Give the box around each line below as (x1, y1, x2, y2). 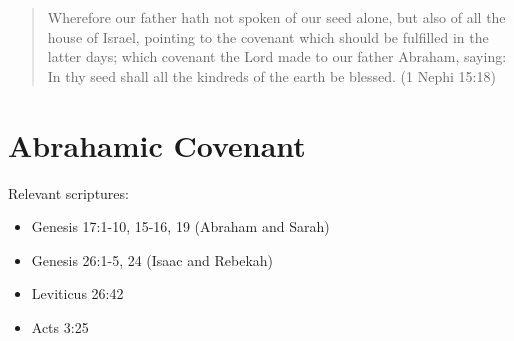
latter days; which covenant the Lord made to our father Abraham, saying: (47, 46, 507, 67)
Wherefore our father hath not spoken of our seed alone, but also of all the (47, 7, 506, 27)
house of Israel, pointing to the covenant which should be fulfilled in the (47, 26, 489, 47)
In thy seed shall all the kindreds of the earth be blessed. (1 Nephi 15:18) (47, 65, 496, 86)
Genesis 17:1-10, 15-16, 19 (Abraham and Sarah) (31, 216, 330, 237)
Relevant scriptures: (8, 182, 129, 203)
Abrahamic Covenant (8, 124, 306, 165)
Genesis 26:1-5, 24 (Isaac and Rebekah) (31, 249, 274, 270)
